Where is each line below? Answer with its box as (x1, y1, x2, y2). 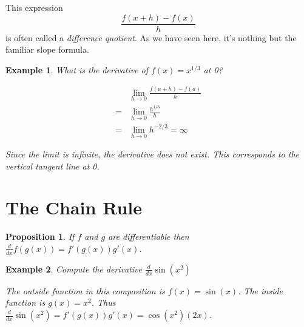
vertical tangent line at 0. (5, 159, 100, 172)
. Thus (91, 296, 116, 309)
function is (5, 296, 46, 309)
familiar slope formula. (5, 43, 89, 56)
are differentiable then (108, 230, 189, 243)
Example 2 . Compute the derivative (5, 262, 142, 275)
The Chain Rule (5, 195, 142, 220)
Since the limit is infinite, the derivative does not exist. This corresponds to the (5, 148, 300, 160)
